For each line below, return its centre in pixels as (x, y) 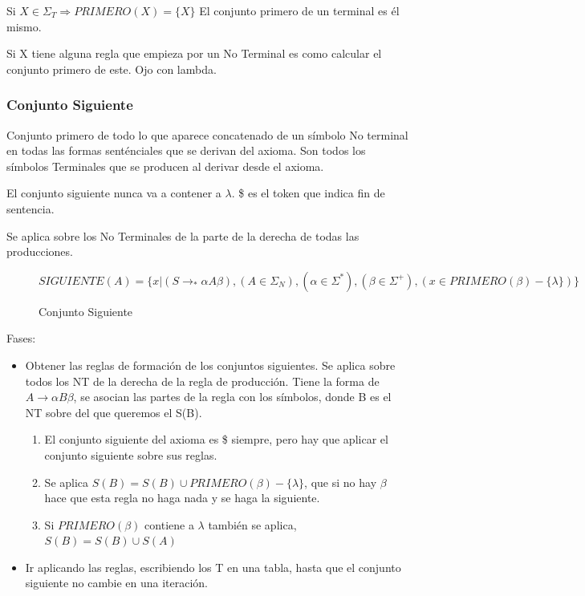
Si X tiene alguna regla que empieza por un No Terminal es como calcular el (194, 53)
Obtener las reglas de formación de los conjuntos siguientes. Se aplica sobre (210, 365)
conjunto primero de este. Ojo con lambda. (112, 69)
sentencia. (30, 208)
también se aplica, (252, 524)
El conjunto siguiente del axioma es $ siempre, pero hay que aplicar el (216, 439)
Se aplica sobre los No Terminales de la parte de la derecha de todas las (183, 235)
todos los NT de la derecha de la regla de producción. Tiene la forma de (202, 381)
